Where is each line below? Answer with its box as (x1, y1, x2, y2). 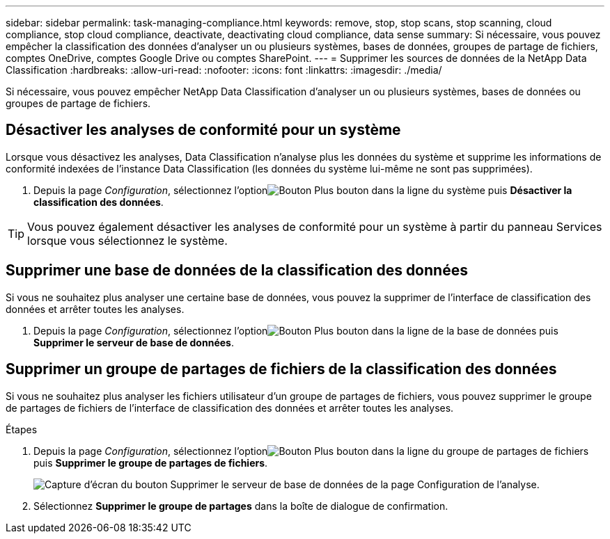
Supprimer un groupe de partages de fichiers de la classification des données (6, 360, 557, 378)
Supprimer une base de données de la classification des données (6, 262, 468, 280)
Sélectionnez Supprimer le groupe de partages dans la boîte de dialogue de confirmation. (33, 499, 448, 512)
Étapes (6, 423, 38, 435)
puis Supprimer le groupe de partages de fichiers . (33, 456, 268, 469)
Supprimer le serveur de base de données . (33, 336, 234, 348)
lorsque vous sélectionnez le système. (27, 233, 228, 248)
